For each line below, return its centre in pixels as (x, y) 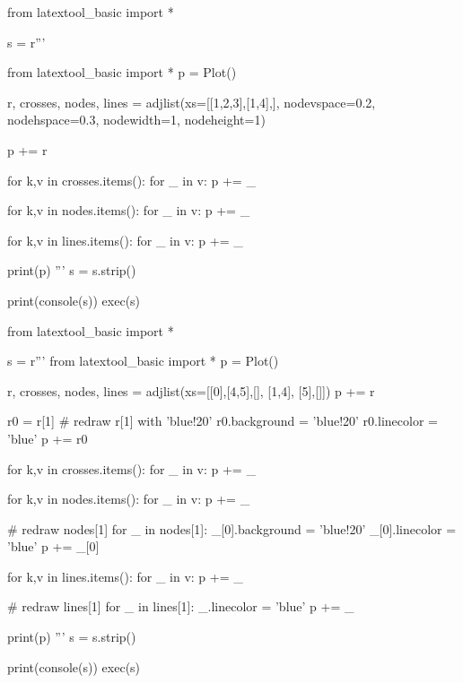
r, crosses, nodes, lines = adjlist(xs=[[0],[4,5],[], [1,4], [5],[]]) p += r (191, 390)
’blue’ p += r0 (48, 438)
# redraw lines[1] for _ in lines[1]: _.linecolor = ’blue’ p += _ (181, 606)
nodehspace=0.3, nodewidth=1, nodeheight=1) (136, 120)
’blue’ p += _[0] (53, 546)
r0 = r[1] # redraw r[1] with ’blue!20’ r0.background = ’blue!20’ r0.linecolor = (223, 421)
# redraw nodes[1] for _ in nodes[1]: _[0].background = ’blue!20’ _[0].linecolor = (232, 528)
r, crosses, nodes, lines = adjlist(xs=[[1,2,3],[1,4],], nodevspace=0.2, (192, 102)
